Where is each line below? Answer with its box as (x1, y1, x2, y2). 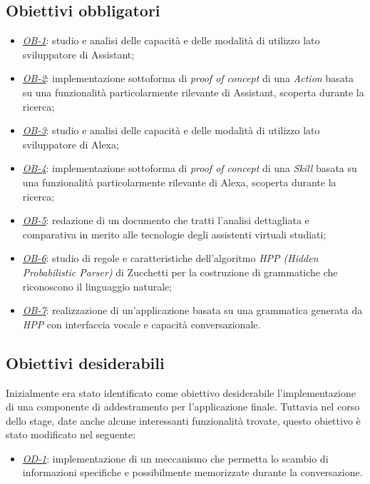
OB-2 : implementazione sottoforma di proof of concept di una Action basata (22, 71, 354, 86)
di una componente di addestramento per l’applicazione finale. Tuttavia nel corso (6, 399, 360, 414)
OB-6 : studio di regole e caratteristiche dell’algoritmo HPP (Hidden (22, 251, 319, 266)
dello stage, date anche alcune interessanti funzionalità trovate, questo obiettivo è (6, 413, 361, 428)
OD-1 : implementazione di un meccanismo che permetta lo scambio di (22, 450, 329, 465)
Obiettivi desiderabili (6, 351, 165, 373)
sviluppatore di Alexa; (22, 136, 119, 151)
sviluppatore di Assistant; (22, 46, 135, 61)
